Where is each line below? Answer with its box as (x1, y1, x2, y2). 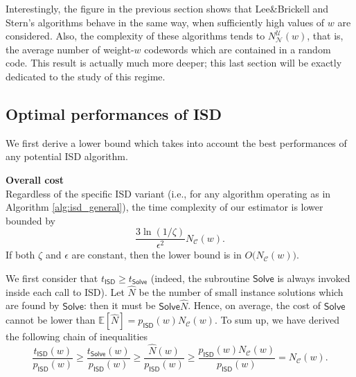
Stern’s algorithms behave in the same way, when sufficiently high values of (6, 15, 325, 29)
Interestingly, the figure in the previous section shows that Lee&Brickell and (6, 1, 329, 15)
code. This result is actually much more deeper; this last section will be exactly (6, 55, 342, 70)
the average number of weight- (6, 42, 134, 56)
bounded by (6, 213, 55, 227)
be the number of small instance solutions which (139, 284, 344, 299)
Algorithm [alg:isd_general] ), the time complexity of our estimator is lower (6, 200, 323, 214)
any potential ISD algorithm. (6, 149, 128, 164)
